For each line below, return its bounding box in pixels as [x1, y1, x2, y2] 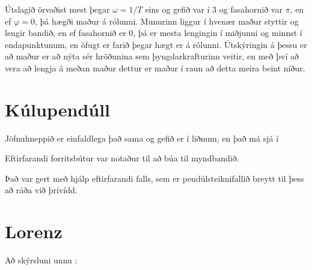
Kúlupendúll [5, 97, 111, 121]
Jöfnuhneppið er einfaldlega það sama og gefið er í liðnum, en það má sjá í [5, 131, 279, 144]
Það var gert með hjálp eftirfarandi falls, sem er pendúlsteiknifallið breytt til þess [5, 172, 304, 184]
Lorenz [5, 219, 63, 244]
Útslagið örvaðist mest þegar [5, 3, 110, 15]
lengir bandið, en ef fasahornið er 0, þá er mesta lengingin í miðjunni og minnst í [5, 26, 302, 39]
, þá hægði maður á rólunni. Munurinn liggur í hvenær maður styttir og [34, 14, 299, 27]
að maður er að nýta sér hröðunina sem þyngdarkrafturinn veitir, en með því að [5, 50, 299, 62]
